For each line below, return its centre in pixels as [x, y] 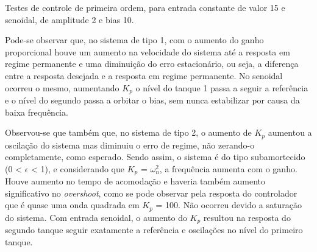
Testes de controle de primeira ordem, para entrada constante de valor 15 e [145, 7]
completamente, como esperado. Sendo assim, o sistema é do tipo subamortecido [155, 157]
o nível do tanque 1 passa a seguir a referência [222, 87]
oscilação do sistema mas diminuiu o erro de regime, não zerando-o [130, 145]
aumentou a [290, 132]
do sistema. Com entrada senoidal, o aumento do [96, 217]
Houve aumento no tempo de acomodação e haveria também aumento [135, 181]
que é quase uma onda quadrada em [72, 205]
